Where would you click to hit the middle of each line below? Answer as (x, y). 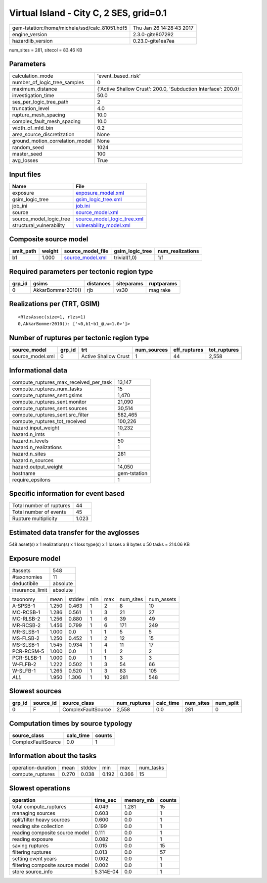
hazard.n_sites (29, 454)
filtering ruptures (32, 852)
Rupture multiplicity (35, 519)
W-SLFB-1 (24, 671)
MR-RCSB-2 (26, 625)
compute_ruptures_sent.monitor (49, 402)
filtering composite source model (51, 865)
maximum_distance (35, 89)
